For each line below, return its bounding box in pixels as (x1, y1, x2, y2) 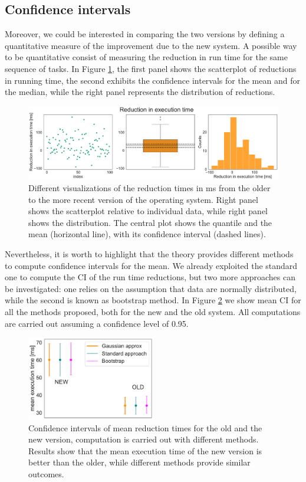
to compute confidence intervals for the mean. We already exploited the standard (5, 259, 298, 271)
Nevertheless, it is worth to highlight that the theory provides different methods (5, 248, 294, 260)
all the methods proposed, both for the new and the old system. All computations (5, 306, 301, 318)
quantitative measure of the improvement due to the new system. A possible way (5, 39, 297, 51)
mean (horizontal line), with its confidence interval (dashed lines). (28, 228, 266, 240)
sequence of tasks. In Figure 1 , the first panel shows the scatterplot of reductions (5, 62, 297, 74)
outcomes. (28, 467, 64, 480)
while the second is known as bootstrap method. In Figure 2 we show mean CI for (5, 294, 301, 306)
